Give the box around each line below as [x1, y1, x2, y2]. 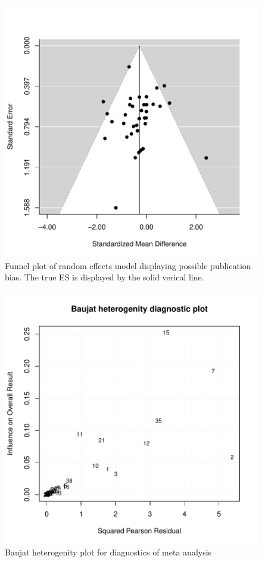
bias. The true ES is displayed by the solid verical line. [5, 271, 204, 283]
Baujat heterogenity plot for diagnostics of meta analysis [5, 546, 212, 558]
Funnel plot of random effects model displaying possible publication [5, 259, 251, 271]
